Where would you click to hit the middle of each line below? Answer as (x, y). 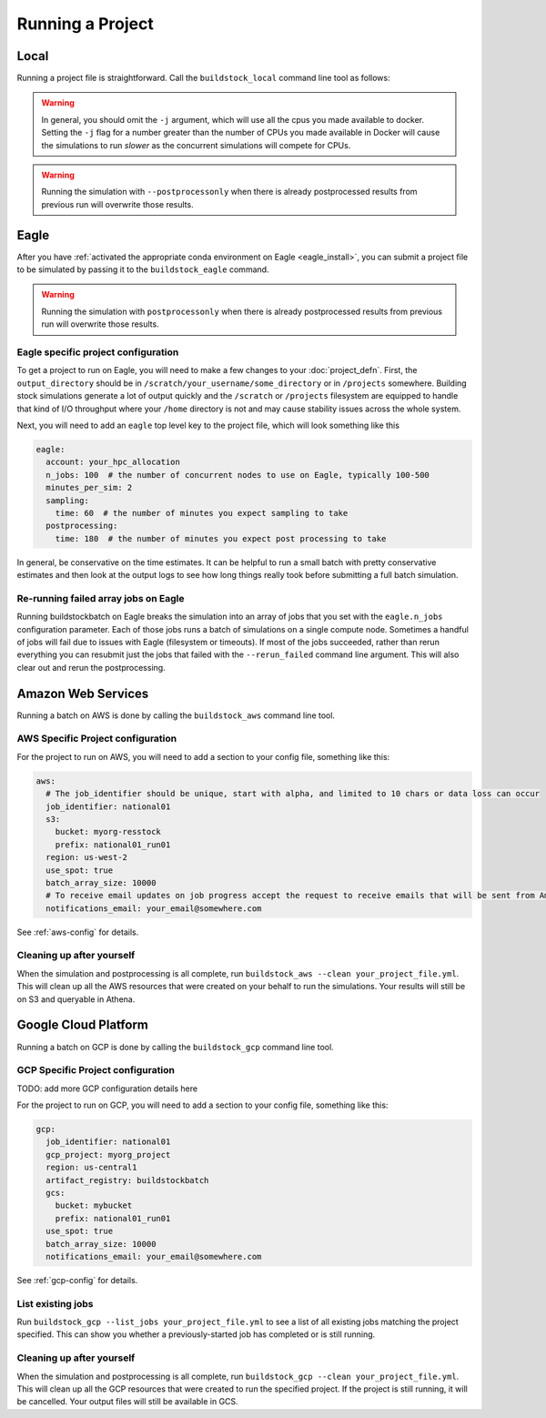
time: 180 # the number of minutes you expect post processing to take (221, 538)
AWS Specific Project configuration (97, 739)
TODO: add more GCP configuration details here (107, 1089)
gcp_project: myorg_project (108, 1155)
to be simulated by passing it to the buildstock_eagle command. (143, 269)
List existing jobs (55, 1303)
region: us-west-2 (86, 857)
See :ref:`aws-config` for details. (78, 932)
